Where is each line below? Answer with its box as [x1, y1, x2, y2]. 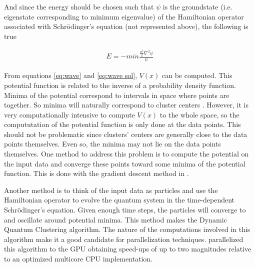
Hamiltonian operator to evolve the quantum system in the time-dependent [4, 194, 235, 205]
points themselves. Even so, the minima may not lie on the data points [4, 138, 221, 149]
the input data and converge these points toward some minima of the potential [4, 158, 245, 168]
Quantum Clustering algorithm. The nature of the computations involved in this [4, 224, 250, 234]
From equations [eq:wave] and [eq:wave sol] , [4, 70, 137, 80]
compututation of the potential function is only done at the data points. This [4, 119, 241, 129]
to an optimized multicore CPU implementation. [4, 253, 152, 263]
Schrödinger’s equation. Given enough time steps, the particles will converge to [4, 204, 246, 215]
